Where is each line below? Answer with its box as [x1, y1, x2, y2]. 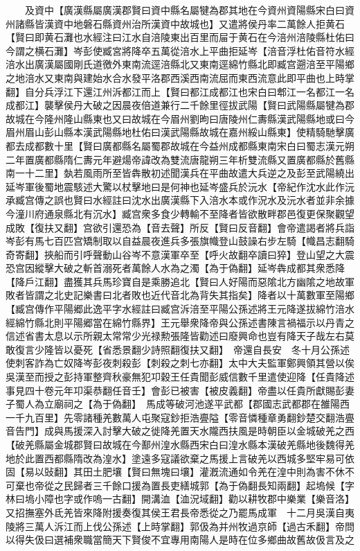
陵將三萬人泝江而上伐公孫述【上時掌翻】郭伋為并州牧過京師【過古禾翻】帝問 [6, 518, 354, 533]
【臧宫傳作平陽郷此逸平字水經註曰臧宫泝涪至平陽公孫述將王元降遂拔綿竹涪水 [6, 301, 354, 316]
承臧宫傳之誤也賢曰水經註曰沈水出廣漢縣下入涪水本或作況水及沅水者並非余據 [6, 193, 354, 207]
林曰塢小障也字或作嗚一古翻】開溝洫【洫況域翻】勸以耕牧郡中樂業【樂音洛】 [6, 491, 354, 506]
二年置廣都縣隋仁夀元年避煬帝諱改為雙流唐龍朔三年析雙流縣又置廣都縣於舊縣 [6, 152, 354, 166]
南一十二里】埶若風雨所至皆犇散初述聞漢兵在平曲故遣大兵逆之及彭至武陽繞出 [6, 166, 354, 180]
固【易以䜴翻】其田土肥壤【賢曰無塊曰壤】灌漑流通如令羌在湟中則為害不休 [6, 464, 345, 479]
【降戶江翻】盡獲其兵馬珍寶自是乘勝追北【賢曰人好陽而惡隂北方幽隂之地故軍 [6, 274, 354, 288]
